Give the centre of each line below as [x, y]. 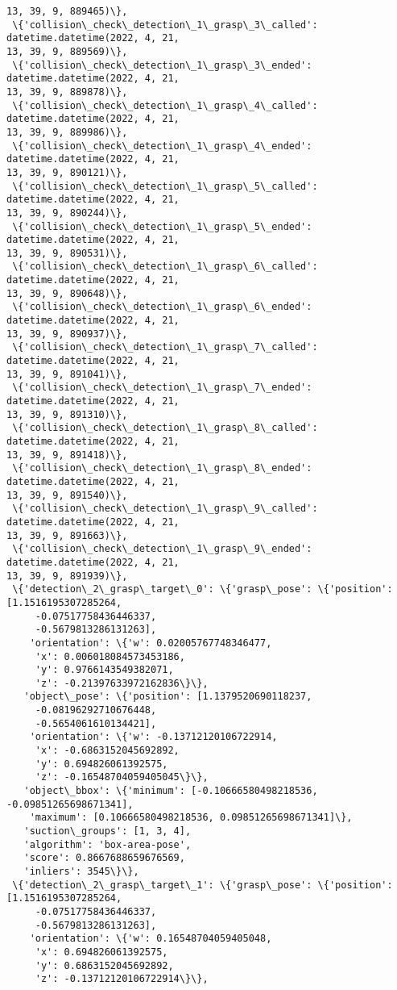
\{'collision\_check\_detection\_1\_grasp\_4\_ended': [162, 146]
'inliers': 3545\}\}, [81, 871]
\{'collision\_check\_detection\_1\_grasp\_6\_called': [165, 267]
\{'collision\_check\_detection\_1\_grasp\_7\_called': [165, 347]
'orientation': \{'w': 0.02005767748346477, [151, 643]
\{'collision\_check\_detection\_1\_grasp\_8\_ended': [162, 468]
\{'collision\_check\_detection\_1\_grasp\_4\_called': [165, 105]
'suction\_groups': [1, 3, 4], [108, 831]
